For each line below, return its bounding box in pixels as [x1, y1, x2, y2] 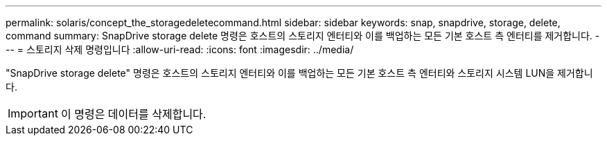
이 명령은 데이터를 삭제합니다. [60, 107, 206, 121]
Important [8, 106, 58, 120]
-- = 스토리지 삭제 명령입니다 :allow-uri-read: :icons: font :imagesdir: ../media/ [6, 44, 354, 55]
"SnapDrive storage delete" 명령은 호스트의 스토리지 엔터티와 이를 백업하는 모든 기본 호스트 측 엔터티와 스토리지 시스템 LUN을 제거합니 [6, 67, 593, 79]
